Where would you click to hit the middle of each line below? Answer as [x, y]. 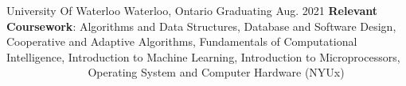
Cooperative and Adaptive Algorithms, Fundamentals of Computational [182, 41]
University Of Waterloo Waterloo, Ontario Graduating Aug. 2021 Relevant [192, 10]
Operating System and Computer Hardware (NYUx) [216, 72]
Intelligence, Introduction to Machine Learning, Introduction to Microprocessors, [203, 56]
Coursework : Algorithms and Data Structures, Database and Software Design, [201, 26]
